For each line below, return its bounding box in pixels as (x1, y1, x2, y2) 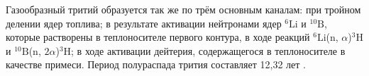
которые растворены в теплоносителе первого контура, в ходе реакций (6, 30, 310, 44)
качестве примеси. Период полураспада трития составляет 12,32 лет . (6, 57, 306, 72)
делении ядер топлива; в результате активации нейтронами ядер (6, 15, 282, 30)
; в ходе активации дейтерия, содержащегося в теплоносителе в (71, 43, 346, 58)
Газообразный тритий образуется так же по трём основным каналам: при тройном (6, 2, 361, 16)
